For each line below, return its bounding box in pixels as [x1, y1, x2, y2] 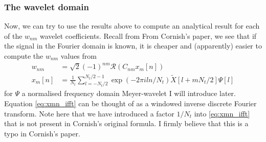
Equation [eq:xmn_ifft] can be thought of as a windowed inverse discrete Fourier [4, 98, 257, 109]
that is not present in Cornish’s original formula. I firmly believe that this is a [4, 118, 249, 129]
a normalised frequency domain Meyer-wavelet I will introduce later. [21, 88, 236, 99]
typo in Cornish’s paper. [4, 128, 80, 138]
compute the [4, 51, 43, 61]
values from [60, 51, 97, 61]
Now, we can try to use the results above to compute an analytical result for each [4, 20, 260, 31]
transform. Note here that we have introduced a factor [4, 108, 174, 119]
